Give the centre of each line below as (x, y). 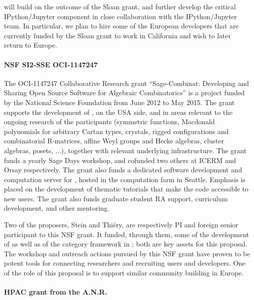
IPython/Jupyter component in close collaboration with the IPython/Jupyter (121, 16)
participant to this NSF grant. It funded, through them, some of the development (127, 234)
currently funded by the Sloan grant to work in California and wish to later (117, 35)
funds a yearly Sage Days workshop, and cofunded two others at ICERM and (120, 160)
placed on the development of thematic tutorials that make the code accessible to (126, 189)
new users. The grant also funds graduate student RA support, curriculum (116, 198)
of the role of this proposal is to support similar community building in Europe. (124, 273)
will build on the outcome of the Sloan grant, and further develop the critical (120, 6)
